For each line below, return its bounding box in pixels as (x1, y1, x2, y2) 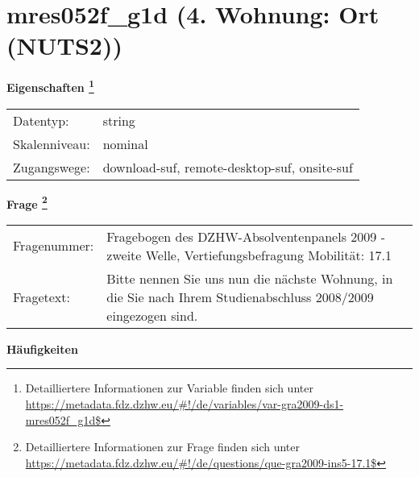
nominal (102, 134, 148, 153)
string (102, 110, 135, 130)
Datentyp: (13, 110, 69, 130)
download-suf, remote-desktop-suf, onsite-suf (102, 157, 353, 176)
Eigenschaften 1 (6, 77, 94, 95)
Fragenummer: (13, 236, 94, 255)
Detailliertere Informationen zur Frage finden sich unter (25, 438, 301, 455)
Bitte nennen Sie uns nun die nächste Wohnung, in (106, 268, 393, 288)
